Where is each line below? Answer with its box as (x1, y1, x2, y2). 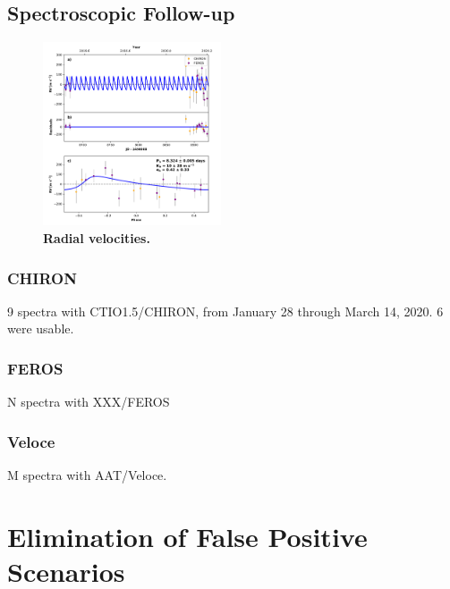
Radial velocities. (43, 229, 150, 248)
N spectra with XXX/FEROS (7, 392, 170, 411)
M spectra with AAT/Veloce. (7, 466, 167, 484)
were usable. (7, 319, 74, 338)
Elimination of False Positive (7, 517, 368, 554)
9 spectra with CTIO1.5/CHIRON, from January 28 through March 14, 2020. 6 (7, 301, 444, 320)
